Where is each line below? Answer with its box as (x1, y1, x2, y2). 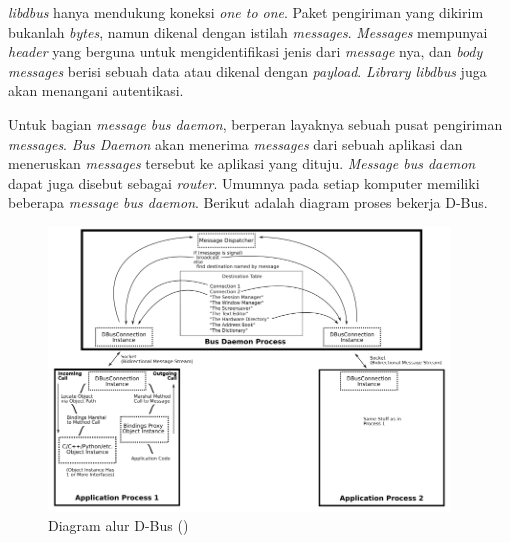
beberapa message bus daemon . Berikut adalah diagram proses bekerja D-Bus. (8, 192, 488, 213)
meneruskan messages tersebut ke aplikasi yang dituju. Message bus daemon (8, 153, 476, 174)
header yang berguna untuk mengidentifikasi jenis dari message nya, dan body (8, 41, 483, 62)
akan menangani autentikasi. (8, 80, 184, 101)
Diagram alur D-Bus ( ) (48, 515, 189, 536)
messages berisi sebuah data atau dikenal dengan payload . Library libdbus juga (8, 60, 487, 81)
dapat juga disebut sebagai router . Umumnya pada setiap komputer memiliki (8, 172, 480, 193)
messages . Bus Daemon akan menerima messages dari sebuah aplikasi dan (8, 133, 463, 154)
